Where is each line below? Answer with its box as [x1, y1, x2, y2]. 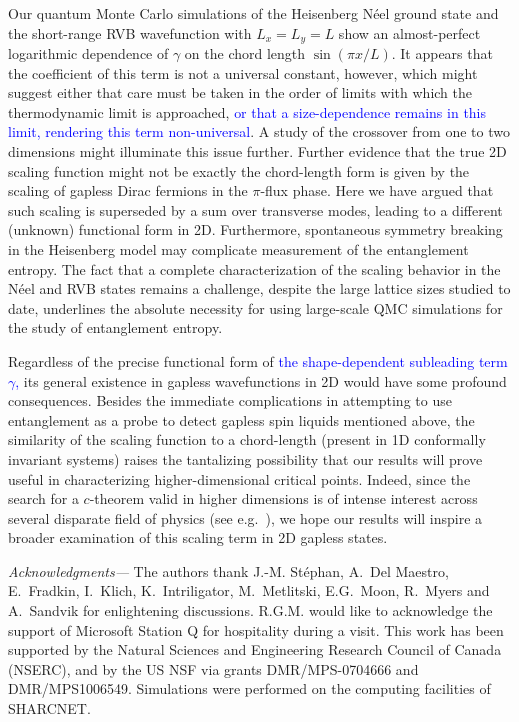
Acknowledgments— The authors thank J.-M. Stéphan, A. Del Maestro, [8, 560, 449, 581]
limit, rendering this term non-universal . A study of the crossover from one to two [8, 121, 510, 142]
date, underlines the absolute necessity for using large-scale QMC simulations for [8, 297, 503, 318]
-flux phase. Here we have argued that [260, 180, 494, 201]
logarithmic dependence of [8, 43, 169, 64]
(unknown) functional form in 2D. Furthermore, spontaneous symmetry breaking [8, 219, 503, 240]
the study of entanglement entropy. [8, 317, 223, 338]
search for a [8, 488, 79, 509]
